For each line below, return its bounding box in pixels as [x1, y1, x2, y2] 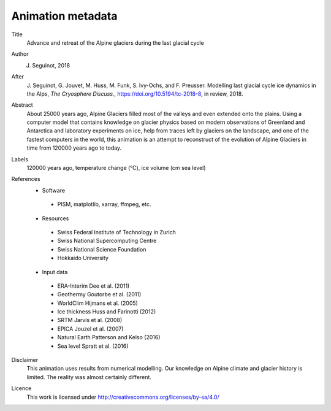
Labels [11, 155, 29, 163]
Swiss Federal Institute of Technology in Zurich [57, 228, 176, 236]
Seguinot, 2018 [32, 61, 70, 69]
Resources [42, 215, 69, 222]
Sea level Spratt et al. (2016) [57, 342, 129, 350]
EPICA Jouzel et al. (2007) [57, 325, 124, 332]
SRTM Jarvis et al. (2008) [57, 317, 123, 324]
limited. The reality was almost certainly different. [26, 373, 151, 380]
